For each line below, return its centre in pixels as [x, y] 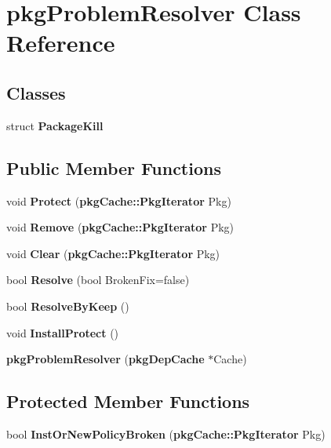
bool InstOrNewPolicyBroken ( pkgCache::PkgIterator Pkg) [166, 433]
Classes [36, 92]
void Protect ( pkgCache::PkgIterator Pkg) [119, 200]
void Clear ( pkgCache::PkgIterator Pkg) [113, 253]
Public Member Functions [114, 168]
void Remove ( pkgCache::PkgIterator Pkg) [120, 227]
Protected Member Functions [128, 401]
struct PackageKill [55, 125]
